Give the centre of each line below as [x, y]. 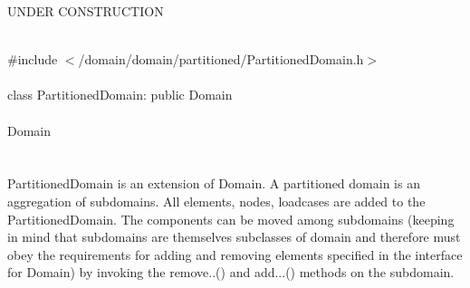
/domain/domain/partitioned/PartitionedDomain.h [221, 59]
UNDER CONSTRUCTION [86, 11]
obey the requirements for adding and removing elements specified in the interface [235, 254]
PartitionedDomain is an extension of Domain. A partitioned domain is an [214, 183]
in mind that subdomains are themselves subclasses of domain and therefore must [234, 237]
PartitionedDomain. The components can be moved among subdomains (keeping [231, 219]
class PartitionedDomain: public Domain [120, 95]
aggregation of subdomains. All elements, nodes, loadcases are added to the [216, 201]
